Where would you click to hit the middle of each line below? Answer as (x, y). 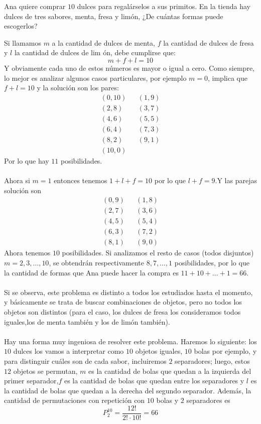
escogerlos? (21, 26)
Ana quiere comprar (35, 6)
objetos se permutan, (45, 371)
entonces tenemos (81, 180)
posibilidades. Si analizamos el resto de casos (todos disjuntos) (158, 253)
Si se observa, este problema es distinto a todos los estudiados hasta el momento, (128, 292)
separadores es (208, 400)
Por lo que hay (27, 160)
